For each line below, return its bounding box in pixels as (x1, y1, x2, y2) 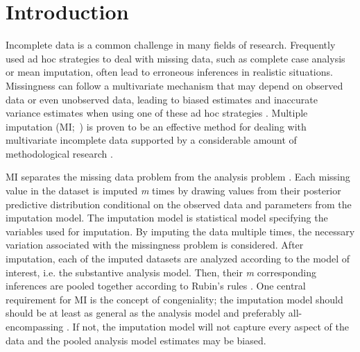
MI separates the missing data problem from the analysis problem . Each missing (6, 169, 350, 184)
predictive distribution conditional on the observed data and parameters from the (6, 196, 352, 211)
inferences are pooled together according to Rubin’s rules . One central (6, 278, 306, 293)
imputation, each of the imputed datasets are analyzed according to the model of (6, 251, 350, 266)
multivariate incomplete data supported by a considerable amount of (6, 133, 297, 147)
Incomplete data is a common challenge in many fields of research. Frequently (6, 37, 336, 52)
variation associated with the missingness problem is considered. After (6, 237, 304, 252)
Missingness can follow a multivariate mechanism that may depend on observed (6, 78, 343, 92)
